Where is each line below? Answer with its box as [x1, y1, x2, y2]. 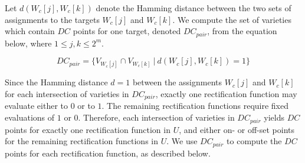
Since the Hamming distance [5, 76, 108, 88]
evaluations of [5, 111, 55, 124]
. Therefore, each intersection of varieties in [78, 111, 235, 124]
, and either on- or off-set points [179, 123, 295, 135]
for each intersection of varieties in [5, 88, 129, 100]
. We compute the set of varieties [172, 13, 291, 25]
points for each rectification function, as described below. [5, 147, 211, 159]
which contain [5, 25, 55, 37]
